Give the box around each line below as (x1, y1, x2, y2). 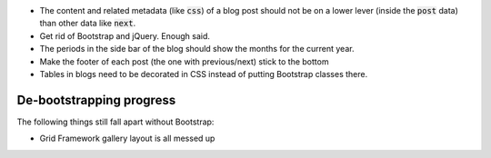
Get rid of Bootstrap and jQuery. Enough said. (39, 30, 211, 41)
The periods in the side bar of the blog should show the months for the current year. (39, 44, 355, 54)
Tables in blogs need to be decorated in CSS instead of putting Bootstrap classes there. (39, 68, 368, 79)
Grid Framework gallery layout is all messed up (39, 133, 215, 144)
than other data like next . (39, 18, 136, 29)
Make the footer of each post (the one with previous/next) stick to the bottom (39, 55, 329, 67)
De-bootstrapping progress (16, 92, 176, 108)
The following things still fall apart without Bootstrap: (16, 116, 215, 127)
